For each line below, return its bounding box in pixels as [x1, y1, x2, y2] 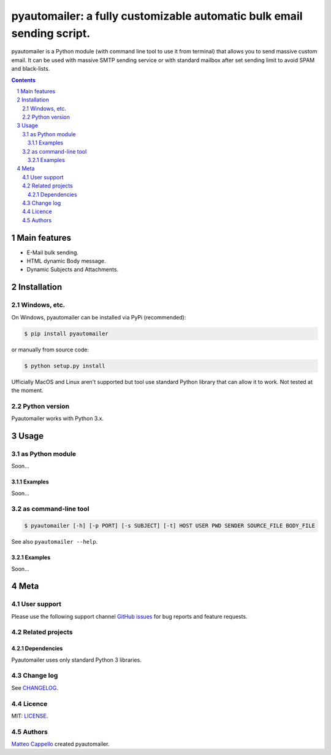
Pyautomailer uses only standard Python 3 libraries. [11, 656, 142, 663]
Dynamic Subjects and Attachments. [26, 266, 119, 273]
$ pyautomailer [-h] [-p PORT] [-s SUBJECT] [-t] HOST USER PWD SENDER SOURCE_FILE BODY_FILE [24, 522, 316, 530]
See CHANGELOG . [11, 684, 58, 691]
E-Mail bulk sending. [26, 249, 79, 256]
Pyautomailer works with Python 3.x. [11, 415, 104, 422]
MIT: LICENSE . [11, 712, 48, 719]
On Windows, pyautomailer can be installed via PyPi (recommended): [11, 313, 186, 321]
